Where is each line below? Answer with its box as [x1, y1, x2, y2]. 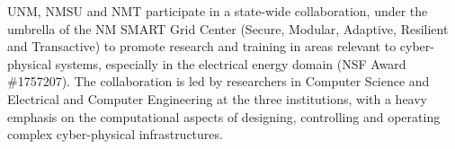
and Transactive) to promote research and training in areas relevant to [7, 37, 397, 56]
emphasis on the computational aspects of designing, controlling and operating [7, 107, 441, 126]
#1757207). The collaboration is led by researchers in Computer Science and [7, 72, 430, 91]
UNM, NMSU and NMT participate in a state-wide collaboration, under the [7, 2, 428, 20]
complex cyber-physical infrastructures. [7, 125, 223, 144]
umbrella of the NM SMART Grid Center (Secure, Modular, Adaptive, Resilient [7, 19, 449, 38]
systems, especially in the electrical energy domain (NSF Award [55, 54, 406, 73]
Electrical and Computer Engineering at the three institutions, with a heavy [7, 89, 428, 108]
